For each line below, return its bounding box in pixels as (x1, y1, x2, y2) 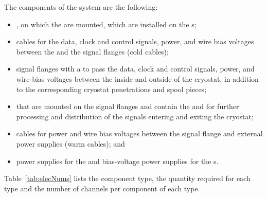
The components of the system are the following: (4, 2, 158, 12)
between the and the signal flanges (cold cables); (16, 46, 169, 57)
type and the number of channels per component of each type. (4, 183, 200, 193)
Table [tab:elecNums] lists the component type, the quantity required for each (4, 173, 251, 184)
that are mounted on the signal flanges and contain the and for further (16, 101, 239, 112)
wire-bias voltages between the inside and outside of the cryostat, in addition (16, 73, 259, 84)
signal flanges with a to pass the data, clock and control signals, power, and (16, 63, 255, 74)
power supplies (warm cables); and (16, 138, 125, 149)
